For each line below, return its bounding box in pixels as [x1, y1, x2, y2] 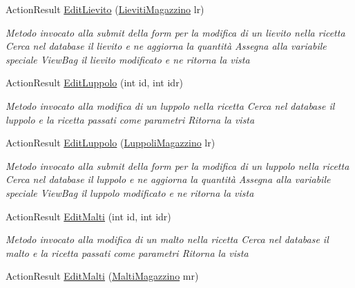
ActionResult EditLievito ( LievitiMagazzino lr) [6, 2, 204, 16]
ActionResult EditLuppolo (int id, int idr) [6, 75, 184, 90]
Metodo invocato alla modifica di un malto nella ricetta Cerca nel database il [6, 232, 329, 247]
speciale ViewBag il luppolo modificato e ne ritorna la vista [6, 185, 254, 200]
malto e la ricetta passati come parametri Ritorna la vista [6, 245, 249, 260]
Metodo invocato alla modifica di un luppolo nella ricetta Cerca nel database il [6, 98, 335, 113]
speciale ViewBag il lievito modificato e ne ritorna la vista [6, 52, 250, 66]
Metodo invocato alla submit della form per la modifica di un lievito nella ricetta [6, 25, 345, 39]
